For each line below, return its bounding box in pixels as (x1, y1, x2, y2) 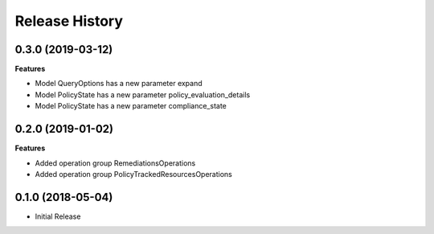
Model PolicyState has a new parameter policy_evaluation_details (35, 89, 251, 100)
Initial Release (35, 211, 81, 221)
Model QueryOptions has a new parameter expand (35, 79, 203, 88)
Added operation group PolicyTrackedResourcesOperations (35, 169, 232, 179)
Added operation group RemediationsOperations (35, 158, 196, 168)
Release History (14, 12, 124, 30)
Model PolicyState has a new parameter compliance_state (35, 101, 227, 111)
